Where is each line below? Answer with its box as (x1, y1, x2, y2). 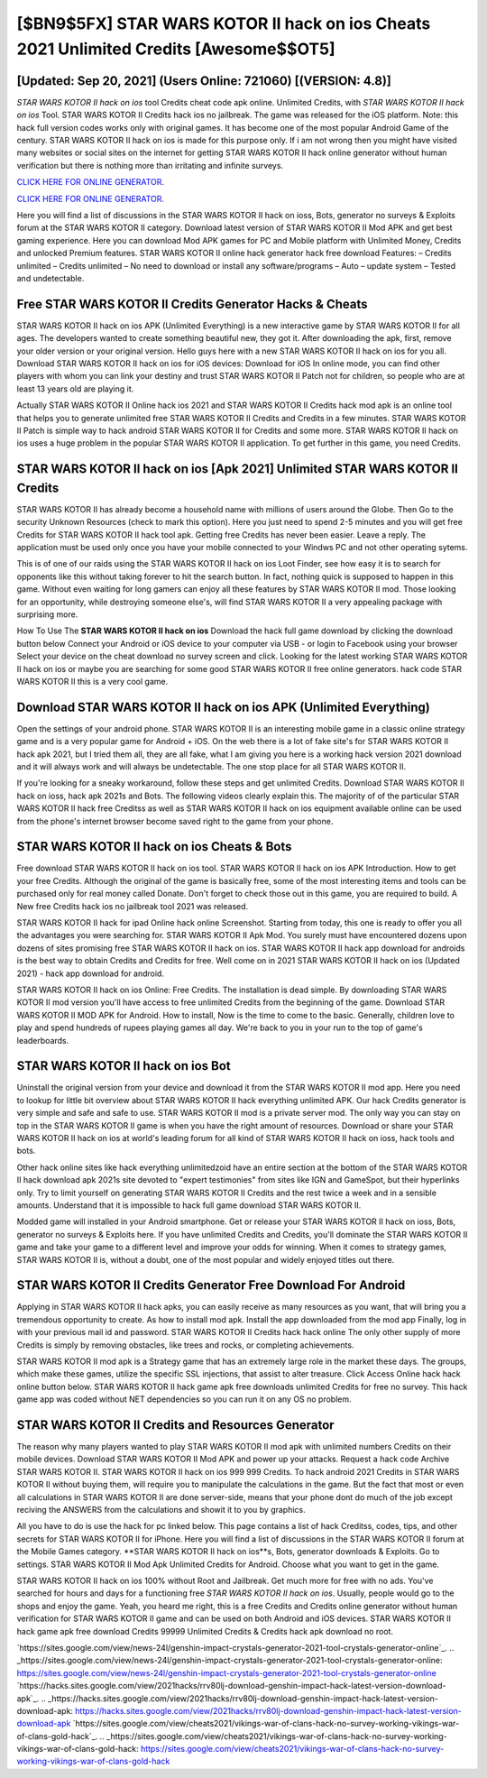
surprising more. (16, 609, 78, 620)
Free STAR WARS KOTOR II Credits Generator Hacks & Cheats (16, 296, 368, 311)
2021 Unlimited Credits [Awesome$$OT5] (16, 39, 335, 59)
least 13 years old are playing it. (16, 383, 134, 394)
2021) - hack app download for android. (16, 968, 164, 979)
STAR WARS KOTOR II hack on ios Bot (16, 1058, 231, 1073)
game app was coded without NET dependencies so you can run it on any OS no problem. (16, 1394, 352, 1405)
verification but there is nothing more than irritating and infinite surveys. (16, 160, 284, 170)
